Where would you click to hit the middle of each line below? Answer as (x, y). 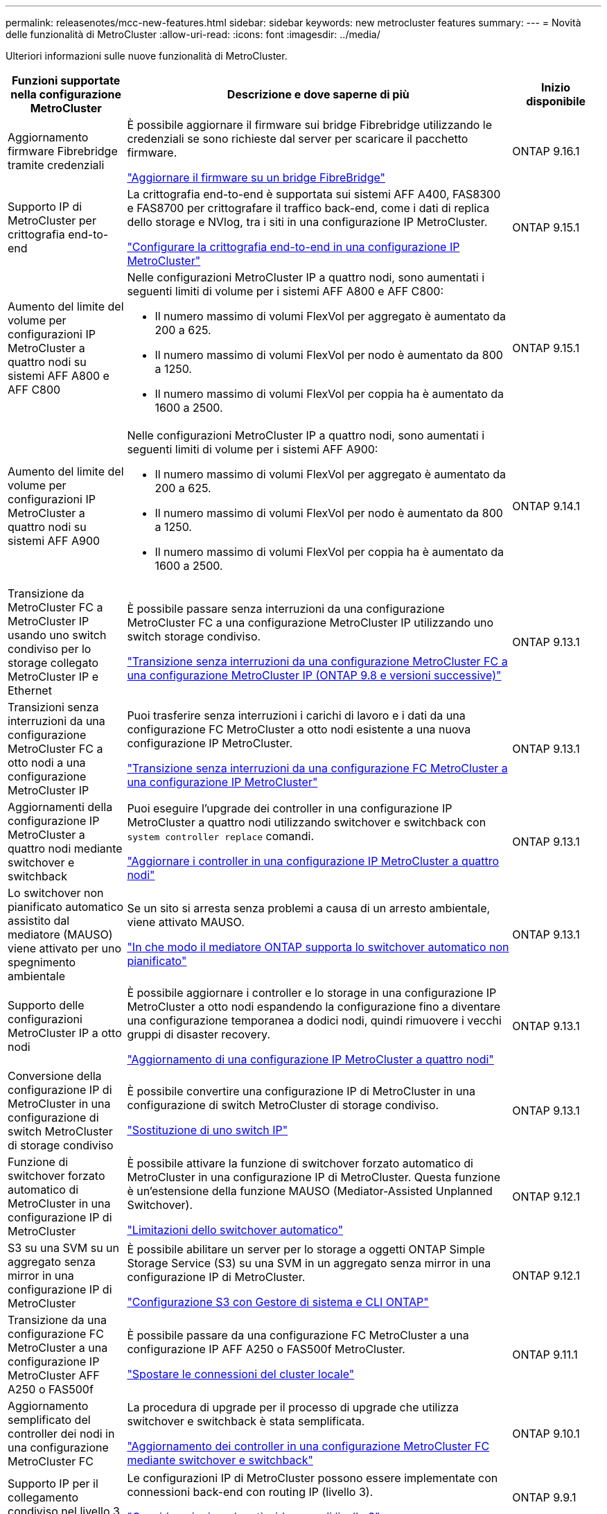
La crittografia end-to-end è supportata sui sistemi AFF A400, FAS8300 (314, 194)
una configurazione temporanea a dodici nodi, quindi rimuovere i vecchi (314, 1020)
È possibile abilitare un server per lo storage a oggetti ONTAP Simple (306, 1249)
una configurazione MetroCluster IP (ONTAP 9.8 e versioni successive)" (314, 675)
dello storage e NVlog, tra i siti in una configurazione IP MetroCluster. (307, 222)
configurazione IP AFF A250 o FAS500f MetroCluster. (266, 1349)
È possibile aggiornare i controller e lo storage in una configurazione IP (312, 993)
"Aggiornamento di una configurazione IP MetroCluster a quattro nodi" (310, 1059)
